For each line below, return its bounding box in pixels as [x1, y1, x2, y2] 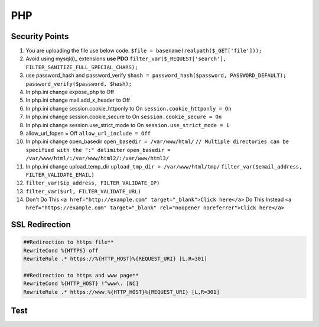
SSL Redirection [11, 219, 71, 230]
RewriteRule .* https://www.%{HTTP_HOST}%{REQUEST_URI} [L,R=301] [23, 289, 220, 295]
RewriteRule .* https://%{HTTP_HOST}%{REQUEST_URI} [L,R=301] [23, 255, 207, 263]
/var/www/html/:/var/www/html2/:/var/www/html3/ [25, 155, 170, 162]
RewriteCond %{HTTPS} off [23, 247, 99, 254]
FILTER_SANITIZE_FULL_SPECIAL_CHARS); [25, 64, 138, 70]
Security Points [11, 31, 69, 41]
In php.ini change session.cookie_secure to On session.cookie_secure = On [25, 113, 222, 121]
